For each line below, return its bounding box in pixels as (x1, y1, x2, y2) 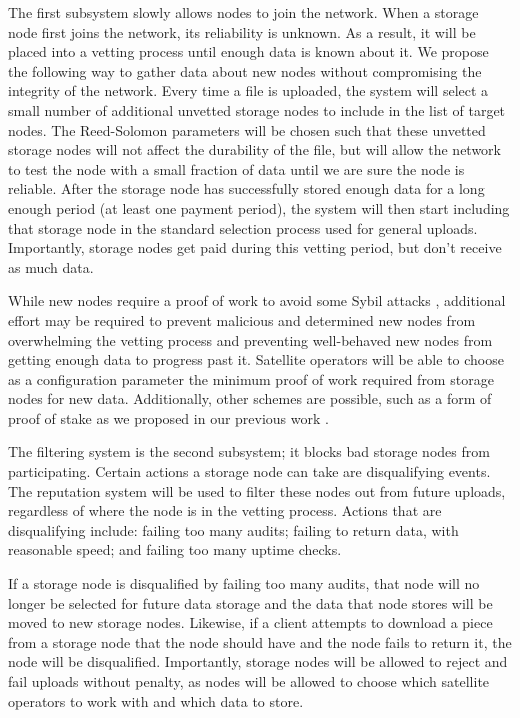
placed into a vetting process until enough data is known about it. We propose (8, 41, 489, 62)
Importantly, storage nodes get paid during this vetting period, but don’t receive (8, 237, 502, 258)
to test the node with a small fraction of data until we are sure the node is (8, 158, 465, 179)
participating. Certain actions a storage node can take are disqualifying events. (8, 461, 491, 482)
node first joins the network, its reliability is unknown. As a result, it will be (8, 21, 476, 42)
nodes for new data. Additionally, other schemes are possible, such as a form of (8, 388, 492, 409)
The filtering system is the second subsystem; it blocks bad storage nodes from (8, 441, 490, 462)
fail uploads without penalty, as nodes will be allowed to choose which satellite (8, 671, 490, 691)
